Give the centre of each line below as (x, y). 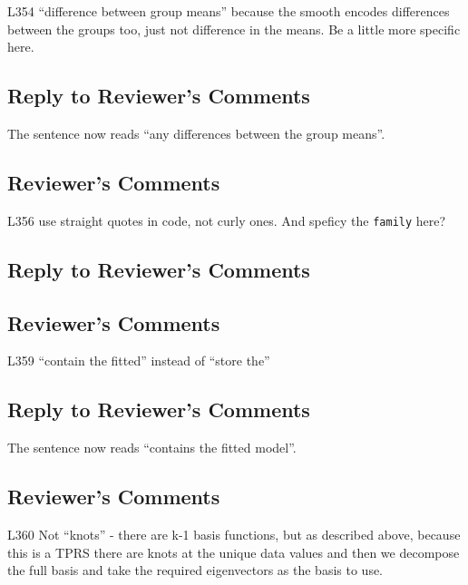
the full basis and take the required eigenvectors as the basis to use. (195, 570)
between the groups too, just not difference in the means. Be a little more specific (234, 29)
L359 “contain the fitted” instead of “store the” (139, 361)
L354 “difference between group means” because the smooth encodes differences (229, 11)
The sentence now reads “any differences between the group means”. (196, 133)
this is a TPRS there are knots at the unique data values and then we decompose (234, 552)
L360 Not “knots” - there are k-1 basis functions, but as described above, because (234, 535)
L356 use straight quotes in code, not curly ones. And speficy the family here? (227, 220)
